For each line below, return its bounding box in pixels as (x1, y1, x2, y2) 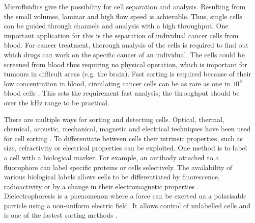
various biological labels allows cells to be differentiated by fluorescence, (4, 172, 220, 182)
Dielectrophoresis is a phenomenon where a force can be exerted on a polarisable (4, 191, 247, 201)
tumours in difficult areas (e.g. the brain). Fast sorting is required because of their (4, 69, 252, 79)
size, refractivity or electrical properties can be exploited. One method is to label (4, 143, 247, 153)
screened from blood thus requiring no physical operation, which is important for (4, 59, 248, 69)
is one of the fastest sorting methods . (4, 210, 118, 220)
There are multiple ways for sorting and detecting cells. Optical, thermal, (4, 114, 225, 124)
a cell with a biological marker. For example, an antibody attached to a (4, 152, 219, 162)
